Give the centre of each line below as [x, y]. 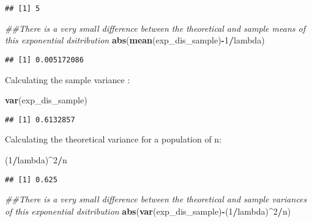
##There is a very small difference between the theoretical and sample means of [155, 28]
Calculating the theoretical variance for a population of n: [113, 139]
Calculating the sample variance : [68, 79]
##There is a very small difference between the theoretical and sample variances [156, 199]
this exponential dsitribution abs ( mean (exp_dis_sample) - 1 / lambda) [135, 40]
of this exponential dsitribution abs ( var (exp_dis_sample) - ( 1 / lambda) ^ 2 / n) [148, 211]
